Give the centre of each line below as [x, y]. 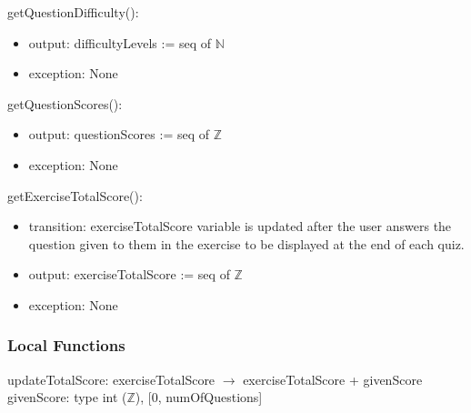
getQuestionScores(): [65, 103]
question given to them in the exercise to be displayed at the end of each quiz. [246, 243]
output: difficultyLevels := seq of [120, 42]
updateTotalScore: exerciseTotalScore [111, 379]
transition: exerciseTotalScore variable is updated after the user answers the [240, 226]
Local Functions [66, 345]
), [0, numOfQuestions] [199, 397]
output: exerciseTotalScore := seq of [129, 274]
